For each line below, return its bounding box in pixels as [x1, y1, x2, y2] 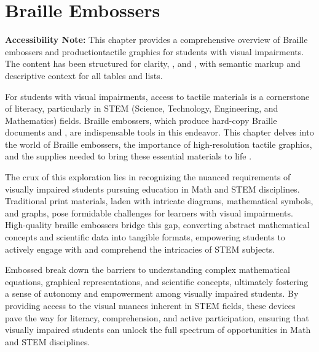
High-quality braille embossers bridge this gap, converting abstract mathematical [5, 218, 310, 231]
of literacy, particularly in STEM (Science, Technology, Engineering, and [5, 102, 278, 115]
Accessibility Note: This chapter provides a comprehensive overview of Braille [5, 33, 308, 46]
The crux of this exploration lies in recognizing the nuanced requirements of [5, 170, 291, 183]
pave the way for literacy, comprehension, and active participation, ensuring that [5, 311, 309, 324]
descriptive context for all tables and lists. [5, 69, 163, 82]
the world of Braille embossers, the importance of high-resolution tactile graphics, [5, 137, 312, 150]
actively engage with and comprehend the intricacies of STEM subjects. [5, 242, 275, 255]
